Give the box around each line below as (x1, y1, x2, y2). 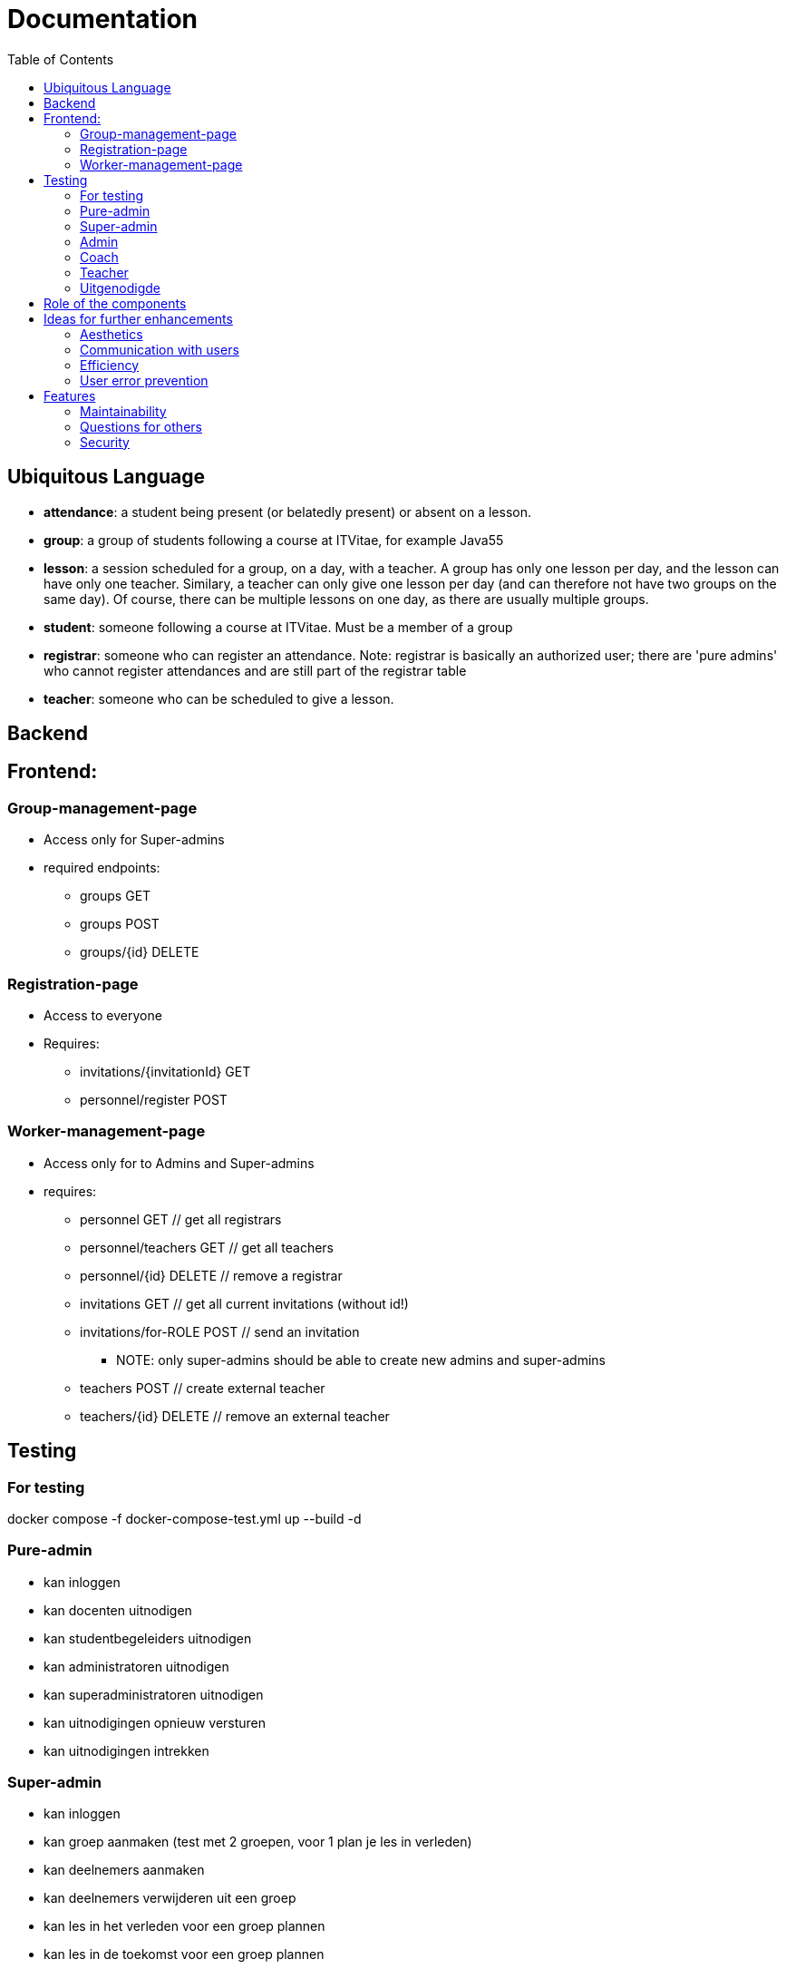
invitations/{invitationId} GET (80, 1063, 251, 1079)
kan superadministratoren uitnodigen (44, 1686, 264, 1702)
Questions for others (80, 418, 202, 434)
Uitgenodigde (80, 279, 160, 296)
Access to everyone (44, 1007, 162, 1023)
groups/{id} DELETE (80, 944, 199, 960)
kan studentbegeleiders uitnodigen (44, 1630, 252, 1646)
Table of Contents (7, 51, 114, 67)
